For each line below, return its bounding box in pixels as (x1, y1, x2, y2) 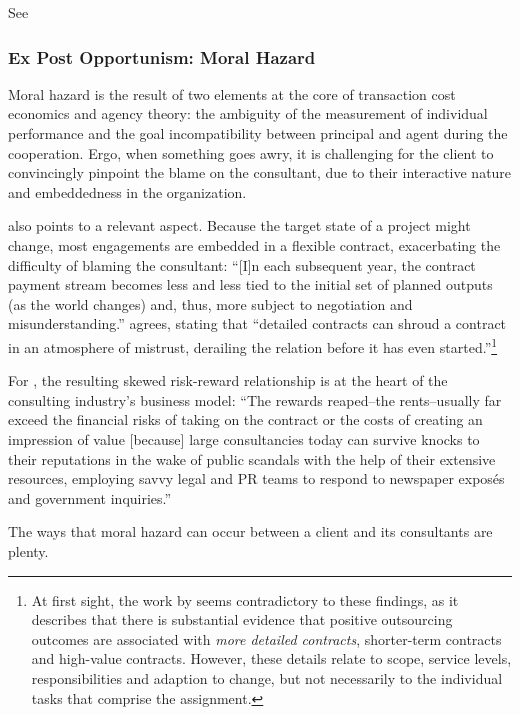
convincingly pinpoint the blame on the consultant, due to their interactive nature (8, 162, 512, 183)
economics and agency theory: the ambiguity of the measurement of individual (8, 103, 488, 124)
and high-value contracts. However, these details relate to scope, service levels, (31, 648, 512, 669)
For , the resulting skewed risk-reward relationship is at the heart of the (8, 370, 448, 391)
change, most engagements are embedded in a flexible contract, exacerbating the (8, 234, 501, 255)
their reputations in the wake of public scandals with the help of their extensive (8, 448, 496, 469)
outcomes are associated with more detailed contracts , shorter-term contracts (31, 628, 502, 649)
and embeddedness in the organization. (8, 181, 247, 202)
